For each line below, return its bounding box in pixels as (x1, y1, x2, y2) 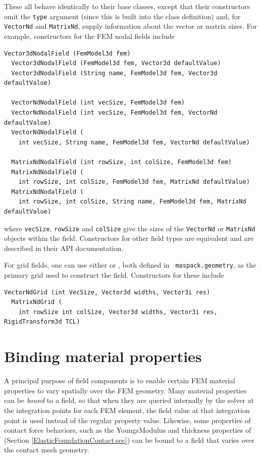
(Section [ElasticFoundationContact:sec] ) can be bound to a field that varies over (4, 434, 254, 445)
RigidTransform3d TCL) (4, 318, 80, 326)
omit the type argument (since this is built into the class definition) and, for (4, 11, 241, 21)
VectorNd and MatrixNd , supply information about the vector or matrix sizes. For (4, 21, 257, 31)
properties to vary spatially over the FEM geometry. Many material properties (4, 385, 247, 395)
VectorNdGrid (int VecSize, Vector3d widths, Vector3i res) (4, 288, 211, 296)
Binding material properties (4, 346, 202, 367)
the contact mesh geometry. (4, 444, 89, 455)
